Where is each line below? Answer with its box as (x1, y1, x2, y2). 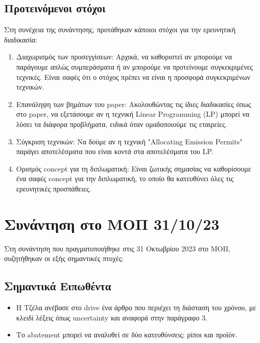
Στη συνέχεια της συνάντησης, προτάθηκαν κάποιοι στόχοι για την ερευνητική (4, 24, 236, 35)
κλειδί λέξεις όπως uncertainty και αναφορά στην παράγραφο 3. (16, 312, 207, 323)
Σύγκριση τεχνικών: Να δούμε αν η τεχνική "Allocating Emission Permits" (16, 136, 243, 146)
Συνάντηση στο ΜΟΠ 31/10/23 (4, 213, 220, 234)
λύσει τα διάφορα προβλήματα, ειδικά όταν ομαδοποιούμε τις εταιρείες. (16, 118, 227, 129)
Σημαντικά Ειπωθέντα (4, 278, 111, 294)
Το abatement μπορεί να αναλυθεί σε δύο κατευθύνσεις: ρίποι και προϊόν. (16, 329, 238, 340)
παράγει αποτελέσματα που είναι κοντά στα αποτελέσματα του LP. (16, 146, 214, 157)
